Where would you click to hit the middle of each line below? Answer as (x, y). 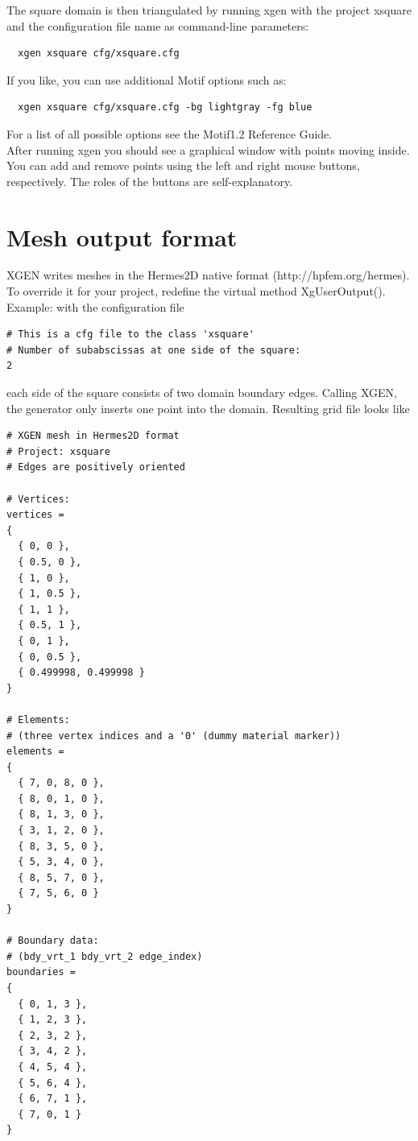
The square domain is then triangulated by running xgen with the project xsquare (209, 10)
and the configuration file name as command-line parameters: (158, 25)
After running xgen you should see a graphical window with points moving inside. (208, 149)
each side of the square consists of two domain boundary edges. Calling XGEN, (202, 393)
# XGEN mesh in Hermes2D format (93, 436)
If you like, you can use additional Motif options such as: (147, 79)
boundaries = (41, 972)
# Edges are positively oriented (96, 467)
